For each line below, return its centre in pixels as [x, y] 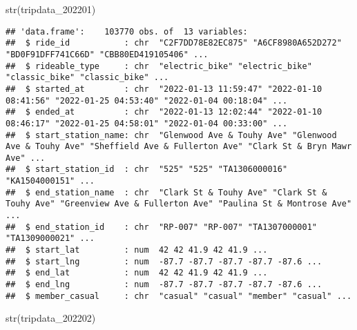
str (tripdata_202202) [51, 318]
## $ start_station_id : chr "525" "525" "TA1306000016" [147, 169]
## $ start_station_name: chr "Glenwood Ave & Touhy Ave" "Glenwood [171, 135]
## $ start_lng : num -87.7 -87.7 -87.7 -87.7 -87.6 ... [164, 261]
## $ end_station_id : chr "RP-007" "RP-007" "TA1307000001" [162, 227]
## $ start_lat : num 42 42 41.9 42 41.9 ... [137, 250]
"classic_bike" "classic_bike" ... [87, 78]
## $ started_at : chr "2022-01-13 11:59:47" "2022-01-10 [164, 89]
